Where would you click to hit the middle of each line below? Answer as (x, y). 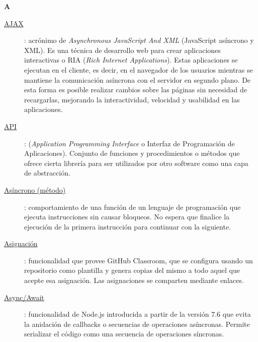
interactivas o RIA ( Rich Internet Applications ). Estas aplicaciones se (131, 60)
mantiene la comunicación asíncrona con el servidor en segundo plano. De (138, 79)
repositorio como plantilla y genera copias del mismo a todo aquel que (132, 270)
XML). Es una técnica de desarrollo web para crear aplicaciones (122, 50)
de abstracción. (47, 173)
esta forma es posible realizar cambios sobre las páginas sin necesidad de (136, 90)
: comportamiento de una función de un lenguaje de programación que (133, 207)
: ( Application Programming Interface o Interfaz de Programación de (130, 143)
